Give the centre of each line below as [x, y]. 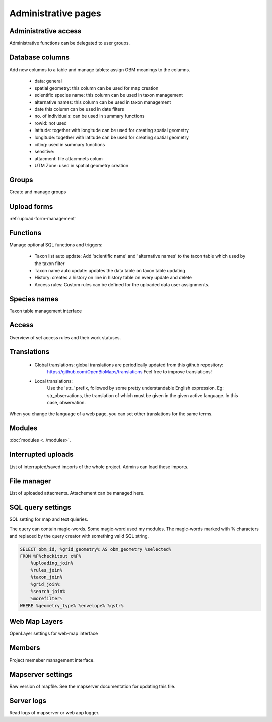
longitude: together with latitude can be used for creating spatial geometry [112, 137]
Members [25, 648]
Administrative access [45, 31]
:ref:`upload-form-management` [43, 218]
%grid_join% [45, 584]
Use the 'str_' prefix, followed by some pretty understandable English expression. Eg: [135, 388]
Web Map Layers [36, 621]
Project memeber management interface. [52, 660]
